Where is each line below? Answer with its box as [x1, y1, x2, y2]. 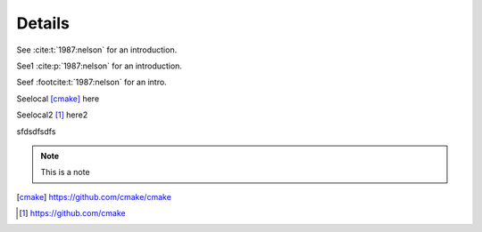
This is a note [40, 167, 90, 178]
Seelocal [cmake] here [16, 93, 100, 104]
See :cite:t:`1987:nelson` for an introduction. [16, 44, 178, 55]
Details [16, 13, 71, 33]
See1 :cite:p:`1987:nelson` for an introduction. [16, 60, 183, 71]
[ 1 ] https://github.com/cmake [19, 208, 126, 219]
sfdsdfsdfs [16, 125, 56, 137]
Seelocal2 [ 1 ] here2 [16, 109, 88, 120]
